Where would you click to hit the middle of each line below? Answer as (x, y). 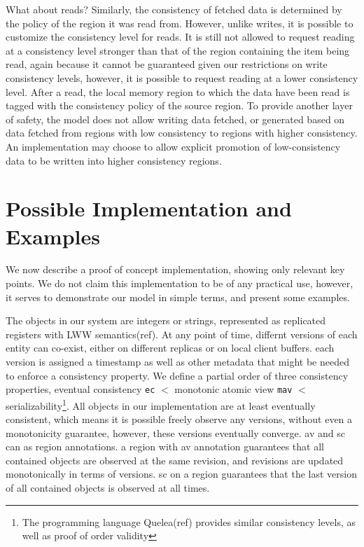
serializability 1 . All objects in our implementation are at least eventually (161, 404)
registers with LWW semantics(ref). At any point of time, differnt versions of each (182, 334)
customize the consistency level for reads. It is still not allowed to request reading (180, 37)
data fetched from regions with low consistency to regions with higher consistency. (182, 133)
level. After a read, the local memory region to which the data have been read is (178, 91)
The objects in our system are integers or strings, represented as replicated (166, 320)
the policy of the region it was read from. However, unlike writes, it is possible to (180, 23)
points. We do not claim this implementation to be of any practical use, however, (180, 283)
